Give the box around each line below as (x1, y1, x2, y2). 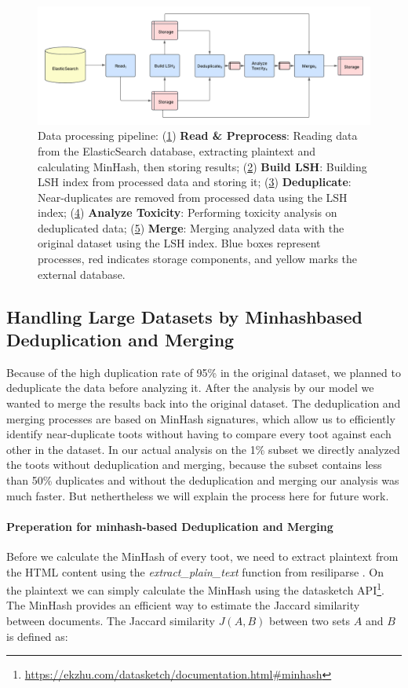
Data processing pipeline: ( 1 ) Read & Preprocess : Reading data (38, 127, 358, 144)
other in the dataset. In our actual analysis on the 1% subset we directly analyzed (6, 441, 400, 457)
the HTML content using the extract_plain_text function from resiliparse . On (6, 563, 384, 580)
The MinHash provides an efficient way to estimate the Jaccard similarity (6, 597, 360, 613)
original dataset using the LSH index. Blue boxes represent (38, 235, 321, 251)
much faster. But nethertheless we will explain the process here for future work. (6, 487, 389, 503)
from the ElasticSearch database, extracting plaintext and (38, 142, 315, 159)
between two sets (268, 613, 351, 629)
